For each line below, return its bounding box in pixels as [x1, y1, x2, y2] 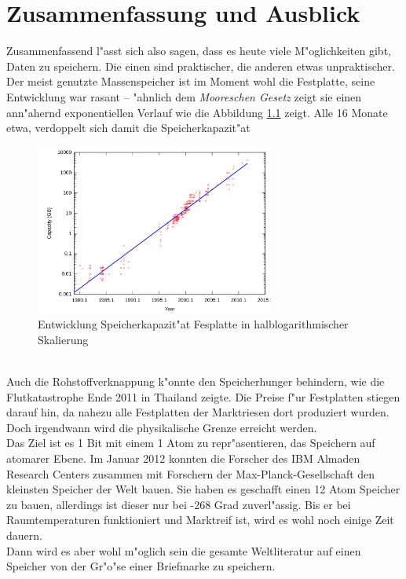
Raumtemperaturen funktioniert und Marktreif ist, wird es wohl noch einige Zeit [6, 511, 394, 528]
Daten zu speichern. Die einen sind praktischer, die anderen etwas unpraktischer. [6, 57, 395, 74]
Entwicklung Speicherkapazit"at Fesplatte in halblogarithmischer [38, 316, 349, 332]
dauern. [6, 526, 42, 543]
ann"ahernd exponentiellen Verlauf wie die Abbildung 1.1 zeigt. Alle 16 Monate [6, 104, 388, 120]
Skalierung [38, 331, 89, 347]
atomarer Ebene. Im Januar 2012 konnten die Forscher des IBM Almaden [6, 449, 360, 466]
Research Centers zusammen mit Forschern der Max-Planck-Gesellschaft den [6, 465, 375, 482]
